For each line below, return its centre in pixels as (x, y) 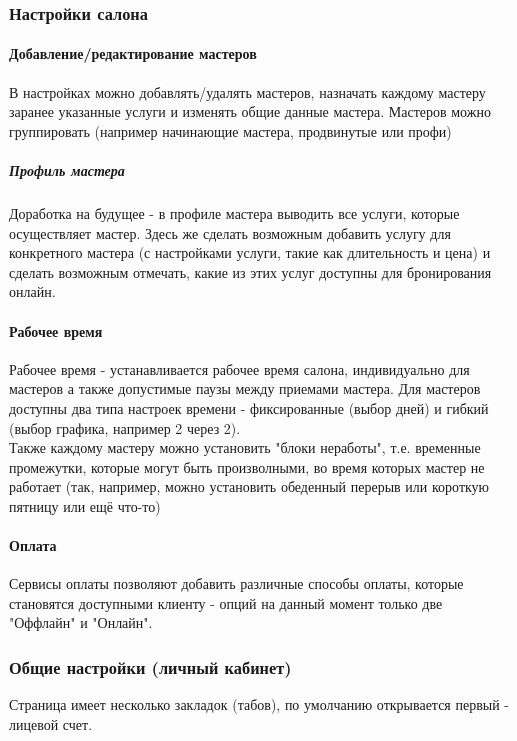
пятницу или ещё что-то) (85, 505)
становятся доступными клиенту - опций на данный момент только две (226, 602)
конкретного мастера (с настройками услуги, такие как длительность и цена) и (250, 252)
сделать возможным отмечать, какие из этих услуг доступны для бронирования (250, 271)
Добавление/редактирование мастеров (133, 53)
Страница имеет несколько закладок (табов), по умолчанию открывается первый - (259, 704)
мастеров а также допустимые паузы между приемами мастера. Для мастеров (245, 388)
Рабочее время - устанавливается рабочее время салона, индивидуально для (239, 368)
